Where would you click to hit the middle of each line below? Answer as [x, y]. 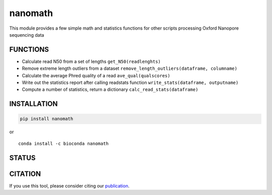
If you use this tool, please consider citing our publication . [69, 185]
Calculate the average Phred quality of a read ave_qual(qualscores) [96, 75]
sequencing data [27, 35]
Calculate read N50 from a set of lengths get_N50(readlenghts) [91, 61]
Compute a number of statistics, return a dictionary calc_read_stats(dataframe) [110, 89]
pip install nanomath [47, 119]
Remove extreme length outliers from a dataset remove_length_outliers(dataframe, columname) [130, 68]
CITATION [25, 174]
